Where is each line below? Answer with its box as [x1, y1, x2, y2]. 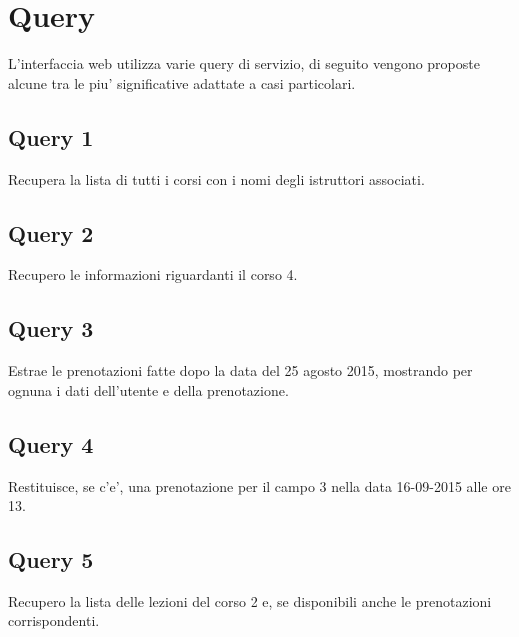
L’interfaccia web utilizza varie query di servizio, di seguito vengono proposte [8, 53, 480, 74]
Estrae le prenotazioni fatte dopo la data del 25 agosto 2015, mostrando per [8, 360, 473, 381]
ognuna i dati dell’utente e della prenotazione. [8, 379, 289, 400]
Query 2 [8, 217, 94, 248]
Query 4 [8, 428, 94, 459]
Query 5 [8, 544, 94, 575]
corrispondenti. [8, 610, 100, 631]
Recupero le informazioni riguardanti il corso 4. [8, 264, 298, 285]
